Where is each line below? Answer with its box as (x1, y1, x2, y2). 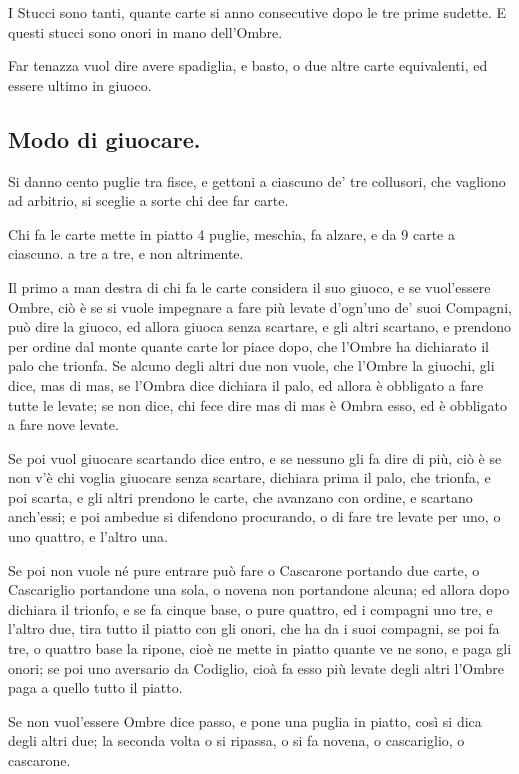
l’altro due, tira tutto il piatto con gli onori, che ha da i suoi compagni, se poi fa (8, 618, 500, 639)
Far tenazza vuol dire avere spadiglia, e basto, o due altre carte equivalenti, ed (8, 55, 488, 76)
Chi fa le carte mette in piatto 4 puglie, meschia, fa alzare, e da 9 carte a (8, 223, 455, 244)
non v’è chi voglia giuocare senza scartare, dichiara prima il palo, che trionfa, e (8, 467, 491, 488)
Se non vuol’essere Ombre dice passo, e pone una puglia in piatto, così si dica (8, 710, 482, 731)
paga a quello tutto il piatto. (8, 677, 183, 698)
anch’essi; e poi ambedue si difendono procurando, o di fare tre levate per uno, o (8, 506, 501, 527)
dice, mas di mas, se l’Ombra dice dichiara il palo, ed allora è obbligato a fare (8, 374, 484, 395)
